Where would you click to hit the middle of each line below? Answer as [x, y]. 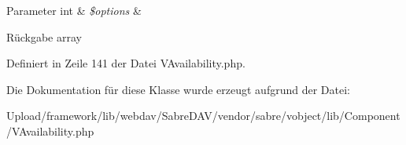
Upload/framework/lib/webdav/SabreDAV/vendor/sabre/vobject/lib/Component [203, 116]
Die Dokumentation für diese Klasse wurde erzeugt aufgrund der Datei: [178, 89]
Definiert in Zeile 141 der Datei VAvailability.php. [126, 63]
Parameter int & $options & [74, 10]
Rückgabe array [44, 36]
